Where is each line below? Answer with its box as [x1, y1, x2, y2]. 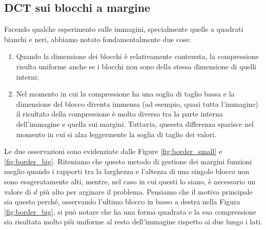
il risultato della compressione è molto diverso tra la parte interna [16, 108, 223, 119]
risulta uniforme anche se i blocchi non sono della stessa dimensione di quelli [16, 61, 257, 71]
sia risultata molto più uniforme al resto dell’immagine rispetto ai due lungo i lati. [4, 216, 262, 227]
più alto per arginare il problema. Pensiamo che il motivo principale [39, 186, 253, 197]
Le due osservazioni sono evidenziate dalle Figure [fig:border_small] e [4, 146, 222, 157]
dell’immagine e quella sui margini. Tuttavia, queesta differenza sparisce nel [16, 118, 254, 129]
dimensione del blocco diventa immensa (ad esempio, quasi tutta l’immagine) [16, 98, 258, 109]
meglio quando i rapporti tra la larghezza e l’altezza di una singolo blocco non [4, 166, 250, 177]
